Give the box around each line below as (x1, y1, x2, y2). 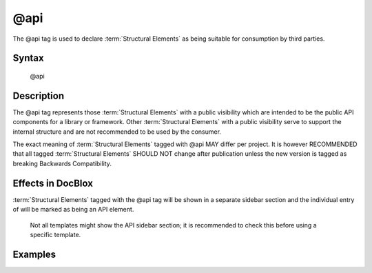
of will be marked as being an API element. (12, 205, 134, 214)
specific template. (30, 230, 81, 239)
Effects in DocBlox (12, 177, 93, 189)
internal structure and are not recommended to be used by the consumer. (12, 128, 222, 136)
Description (12, 90, 65, 101)
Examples (12, 248, 56, 260)
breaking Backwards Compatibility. (12, 159, 112, 168)
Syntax (12, 52, 44, 64)
